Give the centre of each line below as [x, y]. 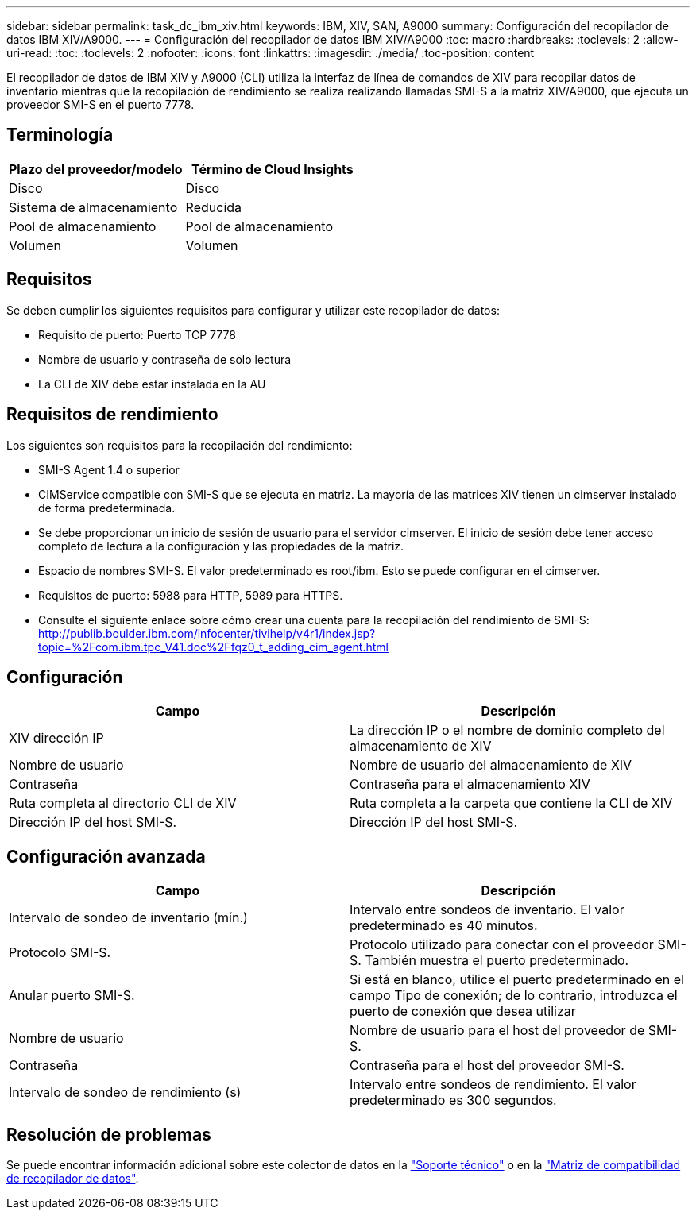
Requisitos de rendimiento [112, 415]
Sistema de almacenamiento [93, 207]
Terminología [60, 135]
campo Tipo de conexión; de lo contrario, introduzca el [514, 996]
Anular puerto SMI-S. [72, 996]
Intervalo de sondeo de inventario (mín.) [128, 918]
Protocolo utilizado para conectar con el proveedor [502, 945]
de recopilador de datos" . [73, 1179]
